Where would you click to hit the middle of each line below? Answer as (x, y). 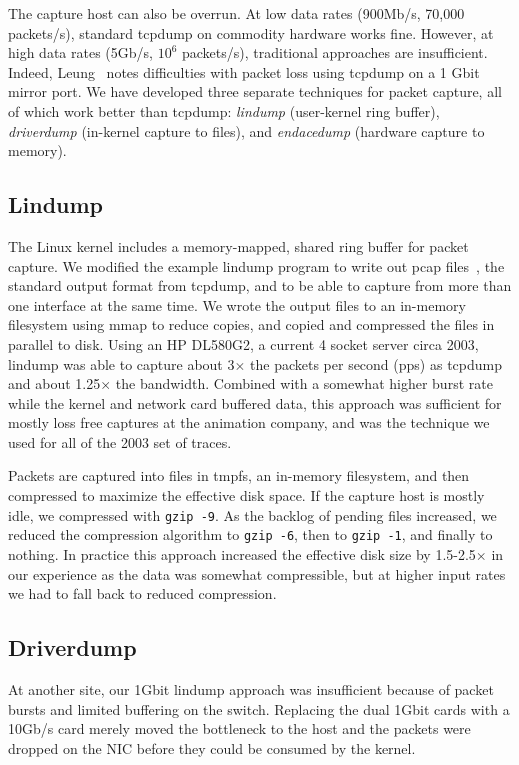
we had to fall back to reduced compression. (142, 593)
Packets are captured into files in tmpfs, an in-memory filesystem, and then (239, 475)
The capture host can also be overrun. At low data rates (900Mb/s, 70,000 (236, 13)
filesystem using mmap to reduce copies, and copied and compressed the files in (251, 324)
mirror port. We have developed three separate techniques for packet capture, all (255, 91)
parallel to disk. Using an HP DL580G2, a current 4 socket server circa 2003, (243, 343)
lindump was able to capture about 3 (121, 363)
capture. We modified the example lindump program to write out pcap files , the (256, 265)
